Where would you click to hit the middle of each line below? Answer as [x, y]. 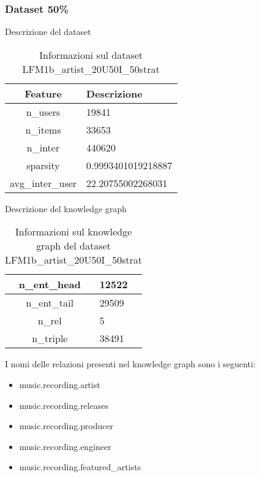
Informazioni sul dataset [91, 55]
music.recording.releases [64, 405]
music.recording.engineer [65, 446]
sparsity [43, 165]
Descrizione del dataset [48, 32]
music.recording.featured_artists [80, 467]
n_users [43, 112]
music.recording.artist [60, 384]
